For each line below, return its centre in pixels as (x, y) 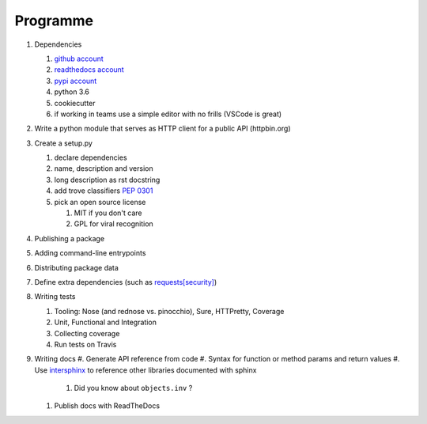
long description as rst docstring (107, 180)
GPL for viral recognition (113, 224)
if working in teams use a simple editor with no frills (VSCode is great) (168, 114)
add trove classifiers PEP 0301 (104, 191)
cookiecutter (75, 103)
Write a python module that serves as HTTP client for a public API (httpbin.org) (163, 129)
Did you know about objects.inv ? (133, 388)
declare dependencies (91, 157)
